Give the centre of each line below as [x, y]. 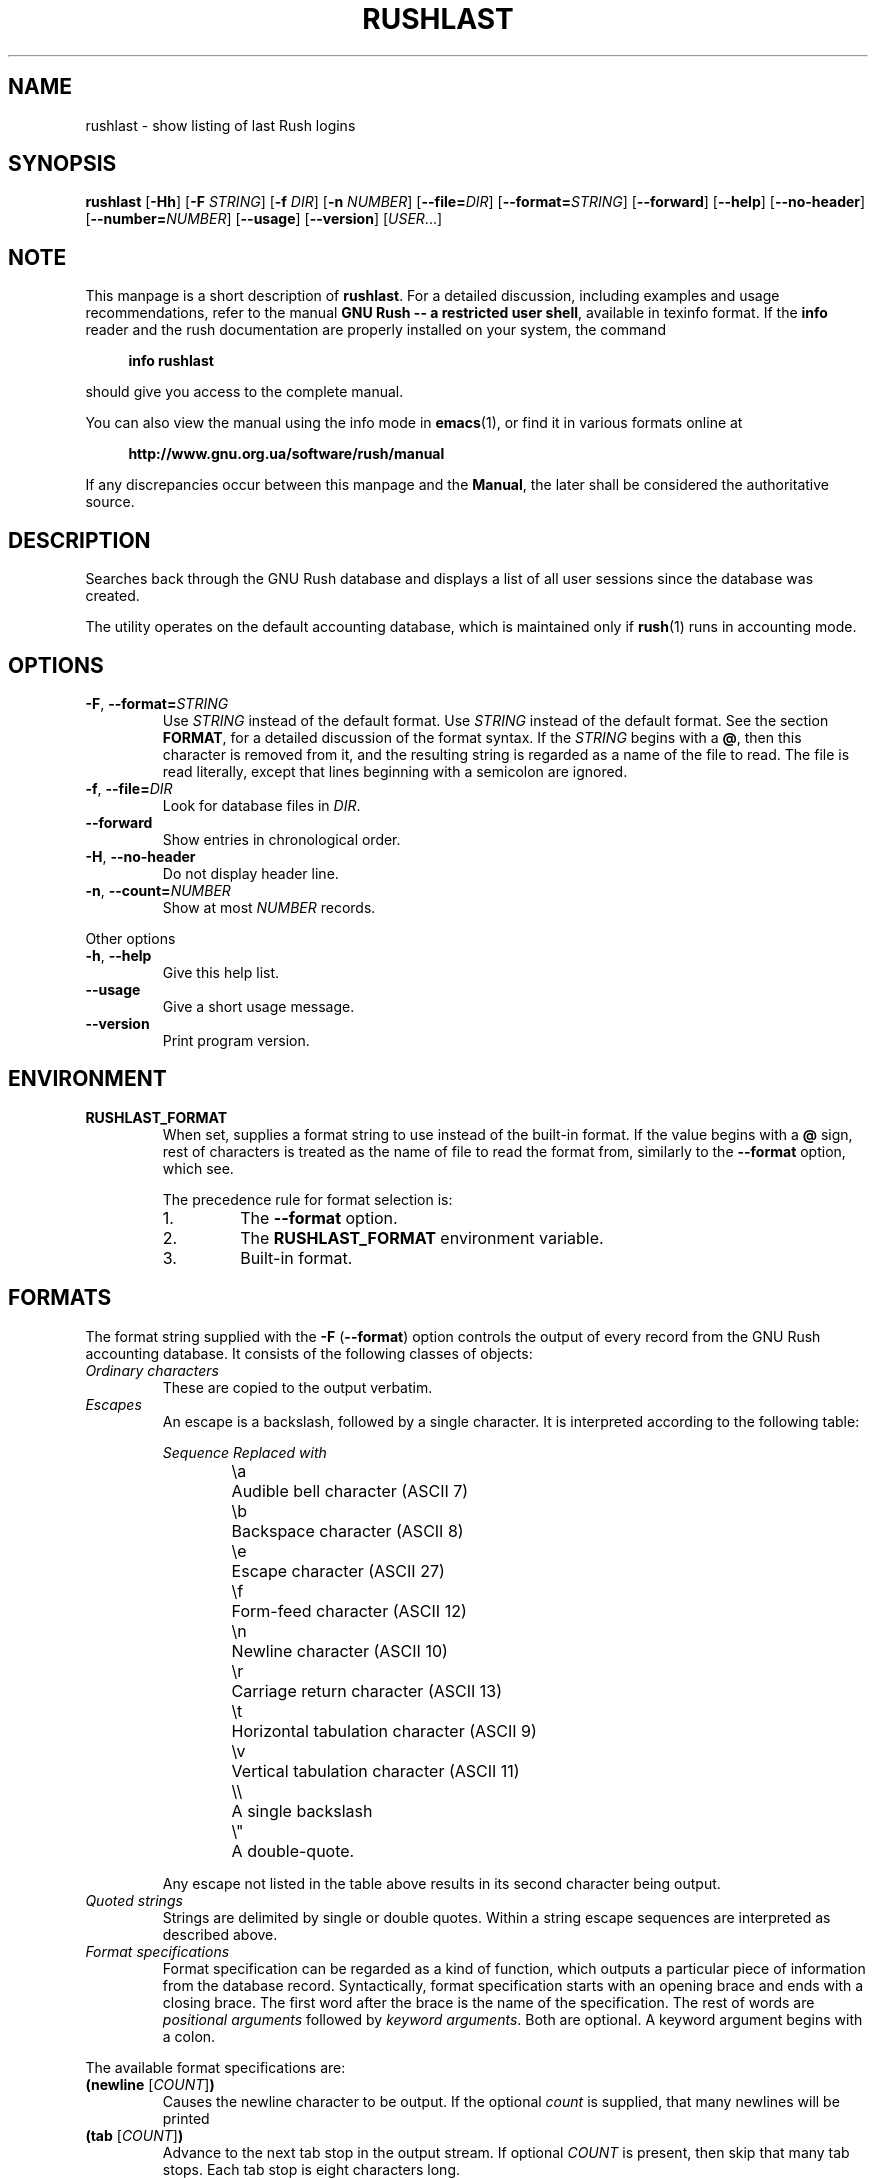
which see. [198, 1168]
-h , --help [118, 955]
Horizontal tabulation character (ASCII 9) [384, 1730]
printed [186, 2118]
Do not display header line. [250, 873]
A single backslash [302, 1810]
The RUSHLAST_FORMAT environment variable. [422, 1237]
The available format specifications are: [215, 2067]
